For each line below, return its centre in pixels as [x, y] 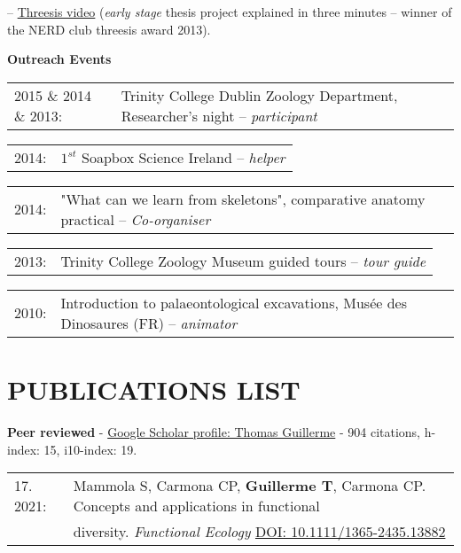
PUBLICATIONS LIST [154, 389]
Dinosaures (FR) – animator [149, 323]
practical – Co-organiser [136, 219]
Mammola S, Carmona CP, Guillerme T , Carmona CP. [250, 486]
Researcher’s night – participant [219, 115]
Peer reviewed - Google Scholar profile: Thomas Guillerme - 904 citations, [214, 431]
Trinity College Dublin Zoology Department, [259, 95]
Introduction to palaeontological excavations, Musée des [234, 302]
